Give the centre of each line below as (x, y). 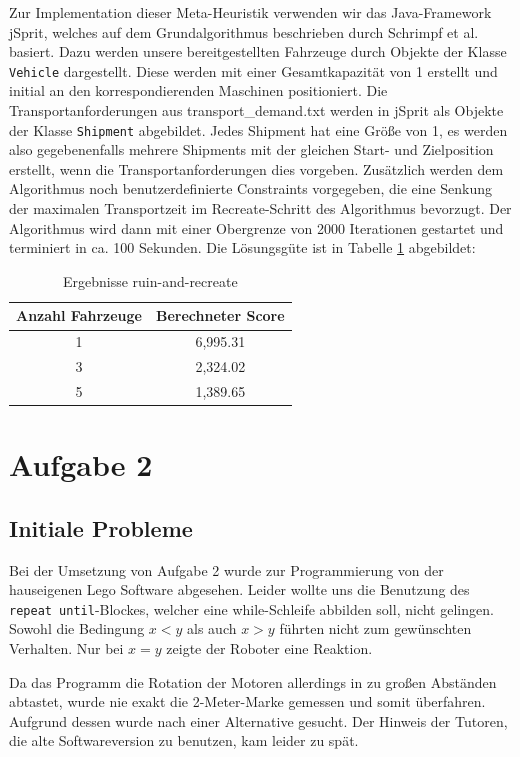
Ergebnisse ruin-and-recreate (150, 280)
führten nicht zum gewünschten (375, 628)
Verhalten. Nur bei (66, 648)
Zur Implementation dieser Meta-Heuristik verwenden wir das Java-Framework (250, 12)
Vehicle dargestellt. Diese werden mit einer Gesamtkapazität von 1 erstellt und (253, 70)
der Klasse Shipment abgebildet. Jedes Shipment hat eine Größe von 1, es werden (258, 129)
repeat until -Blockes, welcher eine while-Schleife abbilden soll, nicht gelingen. (251, 608)
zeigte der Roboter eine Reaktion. (269, 648)
